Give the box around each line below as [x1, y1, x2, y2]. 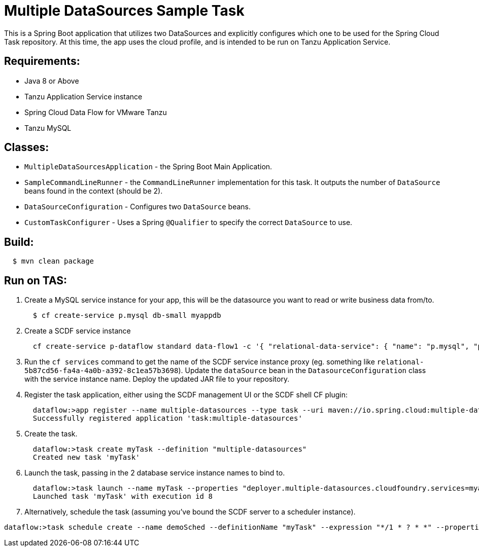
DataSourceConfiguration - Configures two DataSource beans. [24, 202, 251, 211]
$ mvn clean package [12, 257, 94, 266]
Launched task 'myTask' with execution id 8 [32, 492, 213, 501]
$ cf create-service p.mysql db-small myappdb [32, 311, 221, 320]
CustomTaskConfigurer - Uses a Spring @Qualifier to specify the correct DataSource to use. [24, 218, 353, 227]
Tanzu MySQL [24, 123, 72, 132]
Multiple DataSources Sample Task [4, 2, 245, 19]
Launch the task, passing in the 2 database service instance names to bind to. [24, 468, 285, 477]
